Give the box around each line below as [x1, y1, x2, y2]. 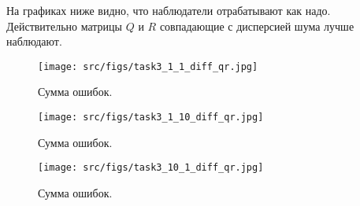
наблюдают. [6, 33, 62, 50]
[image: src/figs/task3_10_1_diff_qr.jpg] [38, 162, 264, 174]
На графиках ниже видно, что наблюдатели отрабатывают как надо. [6, 2, 331, 18]
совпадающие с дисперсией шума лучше [159, 17, 354, 34]
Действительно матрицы [6, 17, 123, 34]
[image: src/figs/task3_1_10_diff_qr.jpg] [38, 112, 264, 123]
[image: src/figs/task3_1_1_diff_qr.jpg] [38, 61, 258, 72]
